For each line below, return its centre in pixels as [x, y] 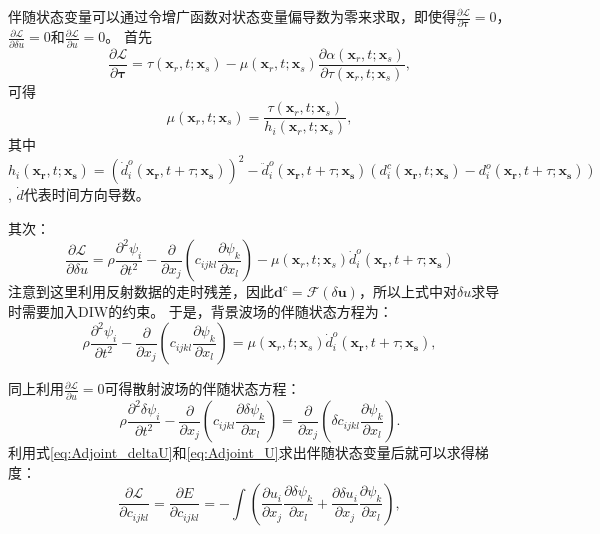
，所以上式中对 [407, 291]
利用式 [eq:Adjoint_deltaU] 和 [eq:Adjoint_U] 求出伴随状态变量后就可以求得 [241, 452]
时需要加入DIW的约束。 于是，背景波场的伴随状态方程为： [200, 310]
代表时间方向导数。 [86, 194]
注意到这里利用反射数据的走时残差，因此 [141, 291]
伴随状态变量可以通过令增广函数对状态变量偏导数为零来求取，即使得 [232, 16]
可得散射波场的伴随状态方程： [202, 388]
